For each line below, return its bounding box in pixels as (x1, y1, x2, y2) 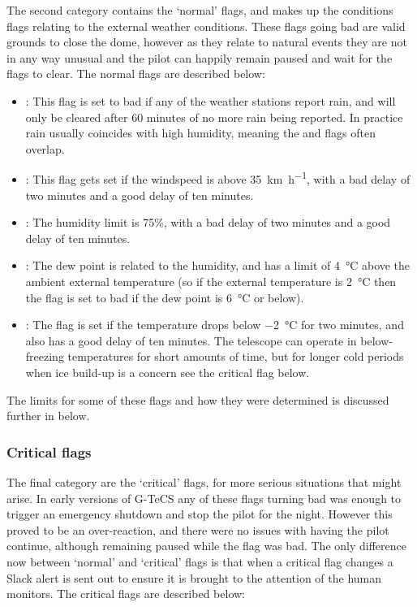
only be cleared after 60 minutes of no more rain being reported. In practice (25, 108, 403, 125)
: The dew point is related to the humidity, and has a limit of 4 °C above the (25, 257, 411, 274)
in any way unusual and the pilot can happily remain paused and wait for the (6, 49, 393, 66)
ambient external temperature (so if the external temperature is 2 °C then (25, 272, 397, 289)
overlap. (25, 140, 65, 157)
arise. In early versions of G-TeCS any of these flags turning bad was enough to (6, 489, 402, 506)
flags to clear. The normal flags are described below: (6, 65, 265, 82)
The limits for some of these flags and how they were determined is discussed (6, 391, 389, 408)
